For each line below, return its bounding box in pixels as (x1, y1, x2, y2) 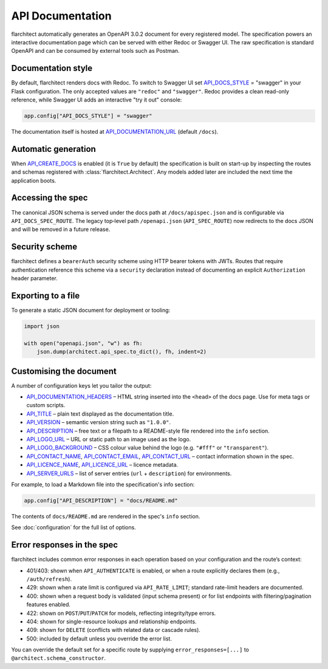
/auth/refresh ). (26, 575, 72, 583)
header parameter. (11, 275, 58, 282)
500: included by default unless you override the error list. (26, 635, 173, 642)
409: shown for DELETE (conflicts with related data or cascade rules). (26, 626, 200, 634)
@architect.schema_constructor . (11, 654, 106, 662)
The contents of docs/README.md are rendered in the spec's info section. (11, 512, 200, 520)
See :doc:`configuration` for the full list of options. (11, 524, 136, 531)
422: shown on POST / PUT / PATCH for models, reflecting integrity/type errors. (26, 609, 216, 617)
